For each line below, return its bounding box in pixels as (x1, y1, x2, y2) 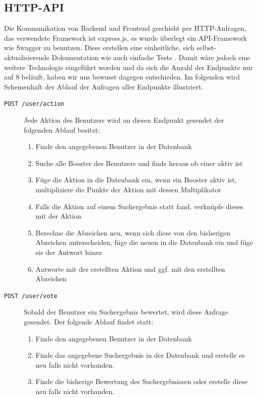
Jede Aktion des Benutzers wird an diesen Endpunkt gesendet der (24, 115, 224, 125)
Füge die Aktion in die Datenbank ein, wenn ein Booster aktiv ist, (35, 174, 237, 185)
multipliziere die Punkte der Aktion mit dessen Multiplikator (35, 184, 221, 194)
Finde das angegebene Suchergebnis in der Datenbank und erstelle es (35, 350, 245, 360)
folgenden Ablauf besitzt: (24, 124, 100, 135)
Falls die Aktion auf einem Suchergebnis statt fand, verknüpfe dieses (35, 201, 244, 211)
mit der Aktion (35, 211, 81, 221)
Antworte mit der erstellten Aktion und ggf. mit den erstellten (35, 263, 225, 274)
